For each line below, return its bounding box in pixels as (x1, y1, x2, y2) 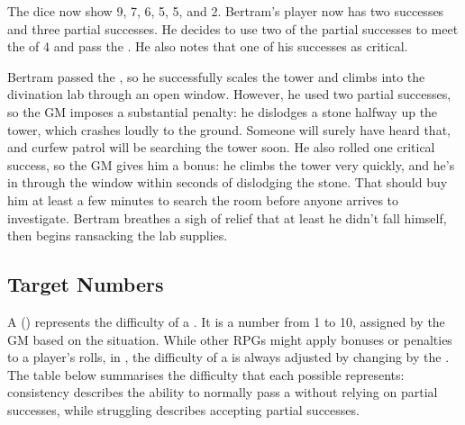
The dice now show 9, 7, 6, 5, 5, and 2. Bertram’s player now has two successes (7, 2, 444, 20)
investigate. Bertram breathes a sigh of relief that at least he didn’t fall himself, (7, 208, 447, 227)
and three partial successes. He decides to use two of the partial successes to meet (7, 19, 459, 38)
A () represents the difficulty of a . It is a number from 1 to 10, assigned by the (7, 312, 445, 330)
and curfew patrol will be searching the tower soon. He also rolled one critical (7, 138, 435, 157)
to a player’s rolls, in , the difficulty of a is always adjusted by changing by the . (7, 348, 450, 366)
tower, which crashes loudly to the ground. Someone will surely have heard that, (7, 120, 451, 139)
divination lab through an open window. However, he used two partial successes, (7, 85, 451, 104)
